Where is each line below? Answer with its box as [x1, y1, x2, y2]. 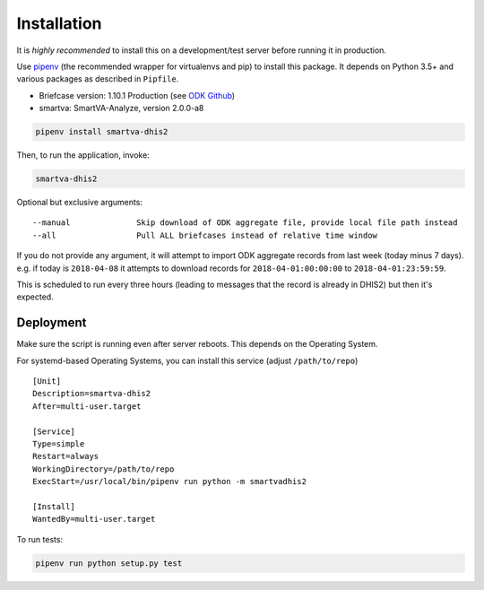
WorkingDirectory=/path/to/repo [32, 464, 175, 474]
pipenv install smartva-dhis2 [35, 126, 169, 137]
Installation [16, 13, 102, 33]
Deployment [16, 315, 87, 331]
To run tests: [16, 534, 63, 544]
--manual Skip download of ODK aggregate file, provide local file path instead [32, 218, 458, 228]
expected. [16, 291, 54, 302]
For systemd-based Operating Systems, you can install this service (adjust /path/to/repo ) [16, 355, 359, 366]
